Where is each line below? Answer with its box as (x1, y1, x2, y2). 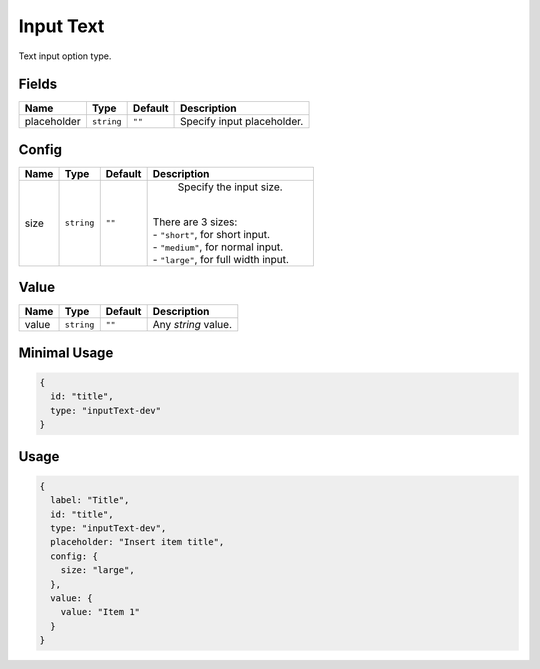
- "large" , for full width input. (152, 252, 290, 266)
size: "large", (60, 565, 135, 576)
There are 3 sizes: (152, 215, 238, 229)
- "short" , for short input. (152, 227, 270, 241)
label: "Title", (50, 495, 130, 506)
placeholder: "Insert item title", (50, 536, 225, 548)
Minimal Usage (18, 344, 114, 361)
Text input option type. (18, 50, 112, 62)
